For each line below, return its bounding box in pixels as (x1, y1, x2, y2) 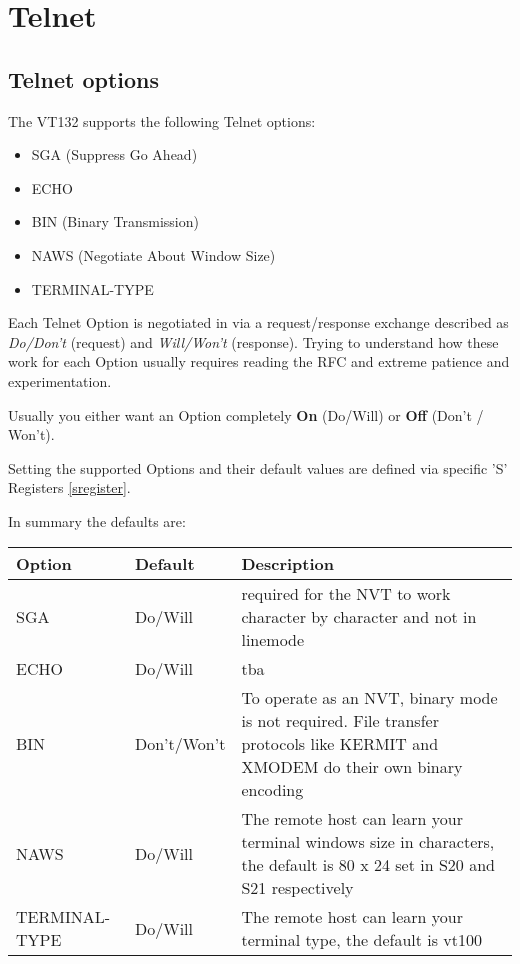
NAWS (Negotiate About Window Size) (31, 244, 276, 265)
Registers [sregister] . (8, 477, 131, 498)
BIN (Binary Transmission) (31, 211, 199, 232)
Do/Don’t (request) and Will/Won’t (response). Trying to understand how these (8, 331, 499, 352)
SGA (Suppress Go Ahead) (31, 144, 198, 165)
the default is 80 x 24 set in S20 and (241, 853, 495, 877)
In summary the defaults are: (8, 510, 186, 531)
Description (241, 552, 335, 576)
